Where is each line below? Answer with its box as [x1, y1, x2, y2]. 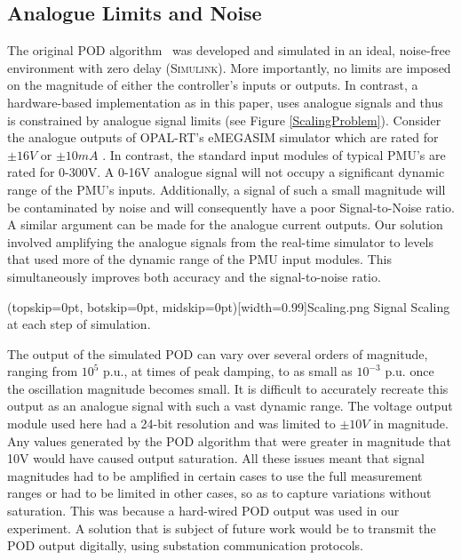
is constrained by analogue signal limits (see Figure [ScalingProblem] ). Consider [7, 110, 441, 129]
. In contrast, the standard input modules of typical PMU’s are [102, 145, 446, 164]
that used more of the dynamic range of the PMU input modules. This [7, 250, 392, 268]
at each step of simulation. [7, 315, 151, 333]
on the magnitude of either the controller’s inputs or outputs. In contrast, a [7, 76, 418, 94]
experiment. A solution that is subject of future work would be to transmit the [7, 518, 436, 537]
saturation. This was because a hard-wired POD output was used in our [7, 501, 400, 520]
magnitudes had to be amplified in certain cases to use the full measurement [7, 466, 423, 484]
